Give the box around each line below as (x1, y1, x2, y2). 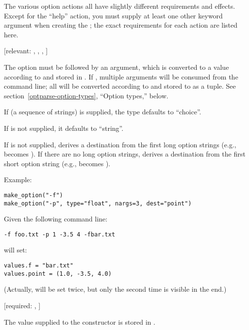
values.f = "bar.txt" (4, 262, 74, 269)
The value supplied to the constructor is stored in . (4, 316, 155, 327)
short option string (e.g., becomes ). (4, 158, 111, 168)
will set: (4, 245, 27, 255)
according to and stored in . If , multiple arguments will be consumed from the (4, 71, 238, 81)
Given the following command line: (4, 214, 108, 224)
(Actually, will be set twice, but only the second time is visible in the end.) (4, 284, 227, 294)
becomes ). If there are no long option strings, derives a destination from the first (4, 149, 246, 159)
